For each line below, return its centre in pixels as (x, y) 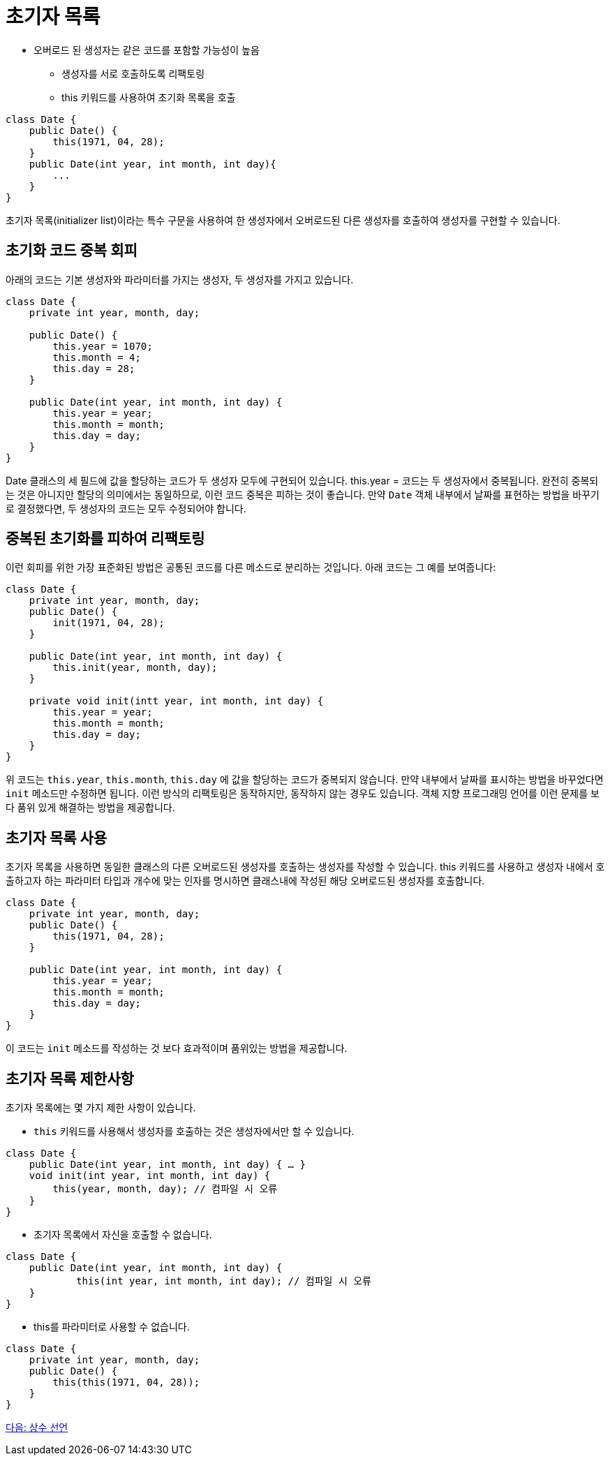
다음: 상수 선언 (37, 1427)
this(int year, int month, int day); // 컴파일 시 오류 (224, 1281)
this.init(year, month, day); (135, 668)
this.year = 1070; (103, 346)
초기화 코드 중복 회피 (72, 251)
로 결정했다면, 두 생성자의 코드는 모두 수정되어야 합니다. (126, 508)
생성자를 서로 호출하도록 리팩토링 (133, 73)
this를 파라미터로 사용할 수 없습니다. (112, 1327)
